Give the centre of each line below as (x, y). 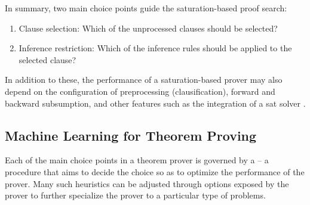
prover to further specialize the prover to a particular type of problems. (135, 195)
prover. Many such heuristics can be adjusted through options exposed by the (147, 183)
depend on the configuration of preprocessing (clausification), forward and (140, 91)
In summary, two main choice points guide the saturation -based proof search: (146, 8)
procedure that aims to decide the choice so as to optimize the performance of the (155, 171)
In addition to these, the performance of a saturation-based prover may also (144, 80)
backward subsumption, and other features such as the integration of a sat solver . (155, 103)
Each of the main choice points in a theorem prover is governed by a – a (137, 160)
